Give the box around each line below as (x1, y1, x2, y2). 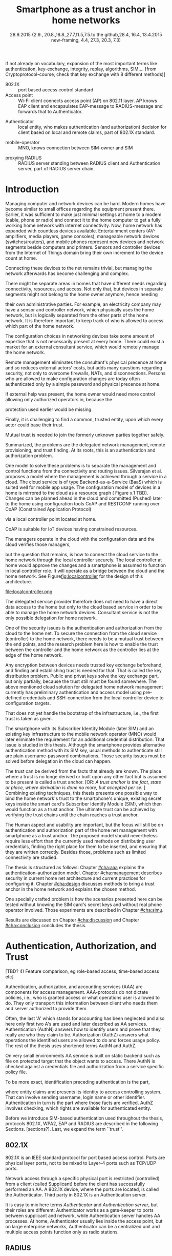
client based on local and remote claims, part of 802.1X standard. (18, 129, 155, 135)
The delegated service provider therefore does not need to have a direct (5, 598, 158, 604)
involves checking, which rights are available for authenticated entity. (5, 1105, 152, 1111)
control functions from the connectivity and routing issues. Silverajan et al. (5, 468, 162, 474)
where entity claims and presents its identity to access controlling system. (5, 1089, 162, 1095)
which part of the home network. (5, 323, 75, 329)
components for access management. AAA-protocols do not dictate (5, 989, 148, 995)
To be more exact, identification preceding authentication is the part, (5, 1078, 150, 1085)
